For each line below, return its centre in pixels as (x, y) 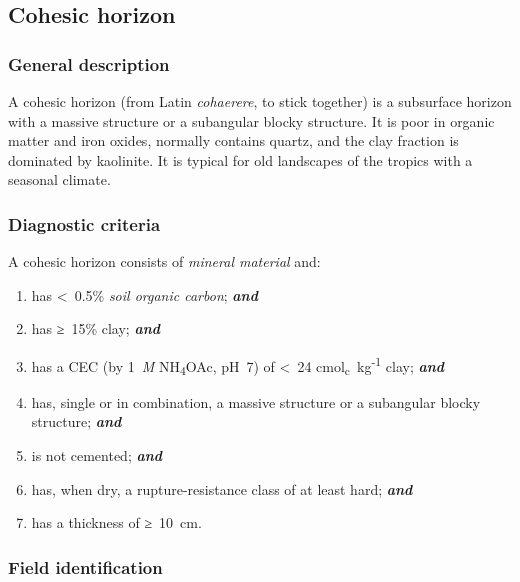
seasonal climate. (59, 179)
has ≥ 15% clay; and (96, 328)
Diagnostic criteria (84, 223)
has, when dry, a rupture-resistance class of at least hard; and (222, 488)
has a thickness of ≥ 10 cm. (116, 522)
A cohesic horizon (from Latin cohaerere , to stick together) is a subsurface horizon (260, 101)
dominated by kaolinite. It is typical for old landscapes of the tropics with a (240, 159)
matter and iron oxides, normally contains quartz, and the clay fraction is (233, 140)
